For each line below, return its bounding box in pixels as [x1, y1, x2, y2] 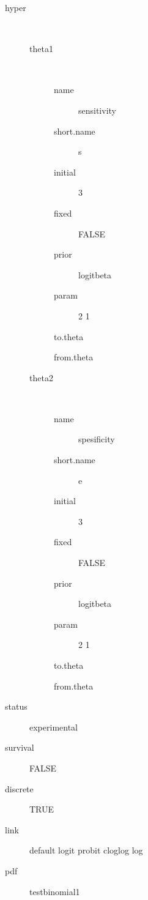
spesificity [78, 433, 115, 445]
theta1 [29, 42, 53, 55]
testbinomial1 [29, 885, 80, 898]
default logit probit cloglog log [29, 844, 143, 857]
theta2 [29, 371, 53, 384]
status [5, 700, 28, 713]
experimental [29, 720, 78, 733]
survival [5, 741, 34, 754]
